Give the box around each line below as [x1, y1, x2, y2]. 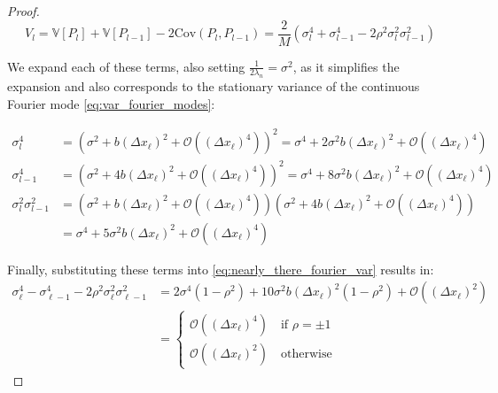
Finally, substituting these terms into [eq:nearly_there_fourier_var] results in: [7, 259, 434, 278]
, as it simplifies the [292, 57, 400, 75]
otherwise [280, 347, 332, 360]
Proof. [7, 2, 40, 19]
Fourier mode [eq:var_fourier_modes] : [7, 95, 215, 113]
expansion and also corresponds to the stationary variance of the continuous [7, 77, 420, 96]
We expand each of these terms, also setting [7, 57, 245, 75]
